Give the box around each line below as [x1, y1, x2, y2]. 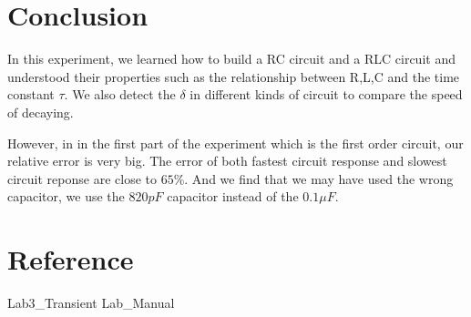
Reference [7, 240, 134, 278]
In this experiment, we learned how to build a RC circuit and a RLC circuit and [7, 49, 456, 68]
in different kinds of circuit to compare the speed [189, 85, 463, 104]
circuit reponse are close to [7, 169, 157, 188]
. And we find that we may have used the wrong [184, 169, 454, 188]
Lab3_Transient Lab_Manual [7, 293, 175, 312]
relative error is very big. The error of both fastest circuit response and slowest [7, 151, 447, 170]
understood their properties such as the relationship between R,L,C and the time [7, 66, 460, 86]
